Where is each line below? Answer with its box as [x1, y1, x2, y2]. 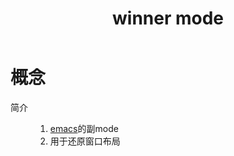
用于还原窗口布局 [49, 135, 121, 147]
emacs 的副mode [49, 122, 119, 134]
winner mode [111, 7, 225, 30]
